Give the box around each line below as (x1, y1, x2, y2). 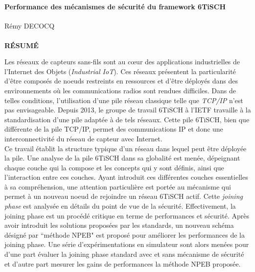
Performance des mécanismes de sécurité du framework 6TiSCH (4, 1, 226, 12)
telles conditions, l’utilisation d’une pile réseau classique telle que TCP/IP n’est (4, 95, 243, 105)
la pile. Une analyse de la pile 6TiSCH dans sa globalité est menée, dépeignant (4, 153, 240, 163)
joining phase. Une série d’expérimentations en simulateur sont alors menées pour (4, 239, 249, 249)
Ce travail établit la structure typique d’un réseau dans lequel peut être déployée (4, 143, 247, 153)
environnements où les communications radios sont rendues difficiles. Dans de (4, 85, 236, 95)
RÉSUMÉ (4, 40, 39, 50)
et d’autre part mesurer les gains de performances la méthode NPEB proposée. (4, 258, 241, 269)
